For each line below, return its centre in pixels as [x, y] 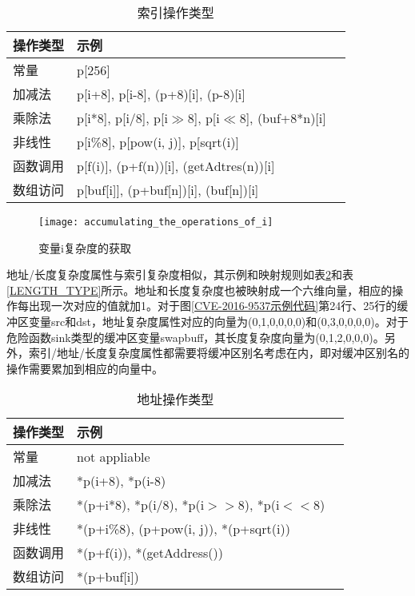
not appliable [114, 456]
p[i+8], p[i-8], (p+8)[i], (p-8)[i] [161, 93]
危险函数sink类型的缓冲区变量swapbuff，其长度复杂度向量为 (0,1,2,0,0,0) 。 [196, 337]
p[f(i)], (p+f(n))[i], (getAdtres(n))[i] [176, 165]
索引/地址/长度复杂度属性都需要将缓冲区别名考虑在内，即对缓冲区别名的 [219, 353]
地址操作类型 [176, 399]
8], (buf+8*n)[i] [283, 117]
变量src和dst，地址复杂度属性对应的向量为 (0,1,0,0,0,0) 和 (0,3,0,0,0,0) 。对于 [218, 322]
